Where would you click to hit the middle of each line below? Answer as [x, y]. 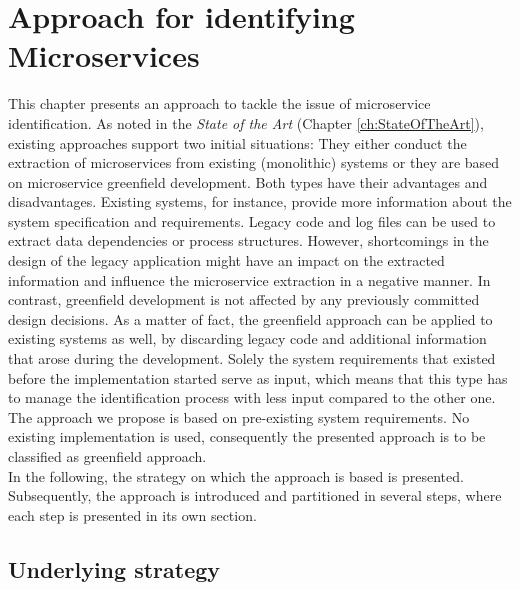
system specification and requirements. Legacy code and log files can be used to [252, 220]
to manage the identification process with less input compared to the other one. [252, 397]
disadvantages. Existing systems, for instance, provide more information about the [260, 201]
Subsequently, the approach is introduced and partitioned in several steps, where [255, 495]
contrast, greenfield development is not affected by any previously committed [244, 299]
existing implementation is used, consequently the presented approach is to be [247, 436]
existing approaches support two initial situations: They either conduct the [237, 142]
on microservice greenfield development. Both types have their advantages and [248, 181]
